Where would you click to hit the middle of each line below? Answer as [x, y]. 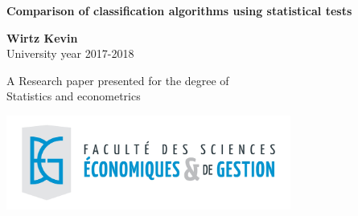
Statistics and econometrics [74, 96]
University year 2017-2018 [70, 53]
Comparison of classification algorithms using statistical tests [179, 10]
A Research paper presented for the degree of [118, 80]
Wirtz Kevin [42, 37]
